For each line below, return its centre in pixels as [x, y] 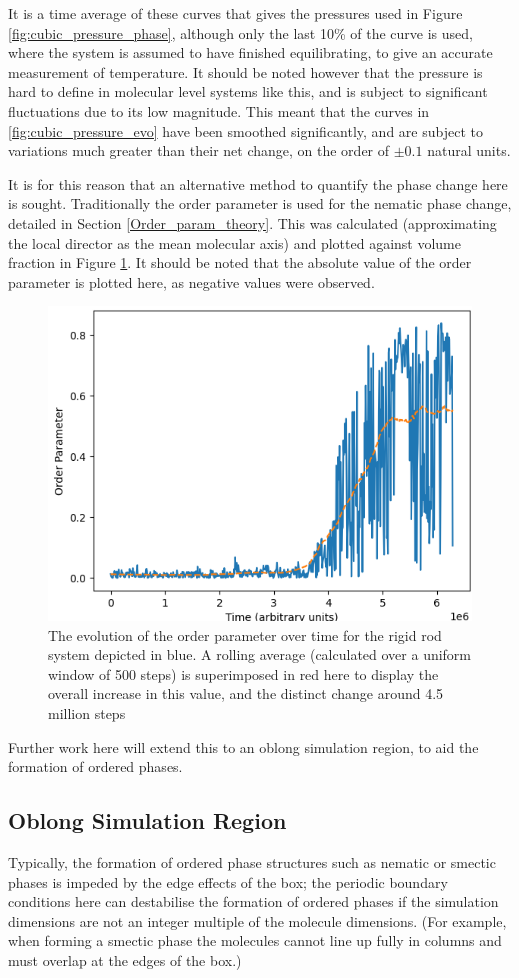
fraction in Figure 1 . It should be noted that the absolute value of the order [240, 262]
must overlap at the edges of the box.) [125, 960]
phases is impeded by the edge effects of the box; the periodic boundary [228, 881]
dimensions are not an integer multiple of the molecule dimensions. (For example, [257, 920]
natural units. [469, 150]
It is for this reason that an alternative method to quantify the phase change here [258, 183]
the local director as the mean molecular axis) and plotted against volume [234, 242]
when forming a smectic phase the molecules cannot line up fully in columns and [255, 940]
